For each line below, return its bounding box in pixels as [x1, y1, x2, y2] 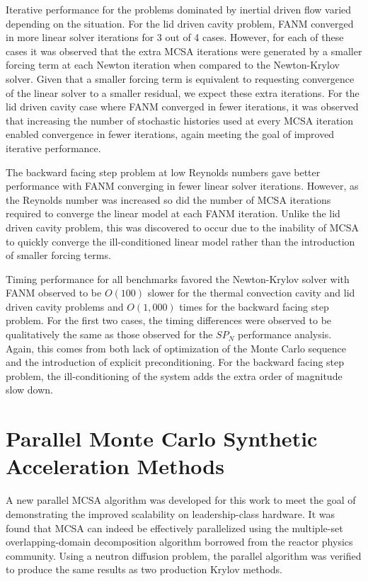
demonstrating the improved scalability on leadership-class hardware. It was [6, 506, 335, 521]
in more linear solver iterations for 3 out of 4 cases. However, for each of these [6, 30, 344, 45]
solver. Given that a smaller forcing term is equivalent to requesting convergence [6, 71, 355, 86]
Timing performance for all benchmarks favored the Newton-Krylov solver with [6, 271, 350, 286]
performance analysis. [238, 327, 332, 342]
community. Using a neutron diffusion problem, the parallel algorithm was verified [6, 548, 362, 563]
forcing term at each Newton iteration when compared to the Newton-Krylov [6, 57, 340, 72]
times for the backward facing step [179, 299, 329, 313]
